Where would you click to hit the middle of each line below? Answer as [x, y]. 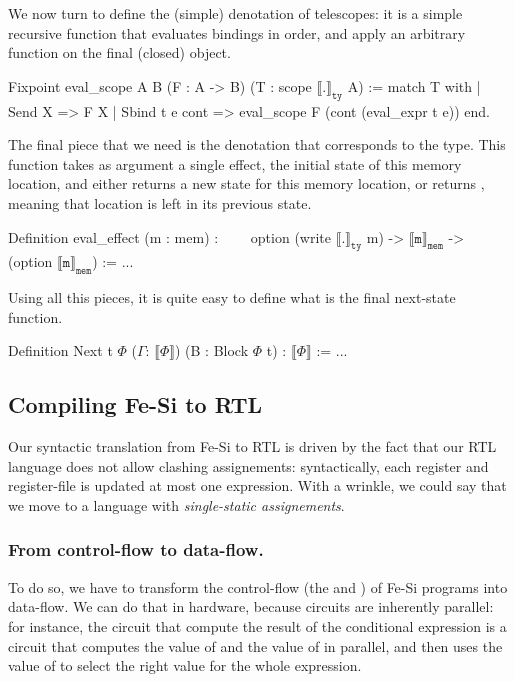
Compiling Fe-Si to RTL [135, 404]
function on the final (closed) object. [119, 52]
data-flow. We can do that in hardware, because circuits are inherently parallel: [251, 606]
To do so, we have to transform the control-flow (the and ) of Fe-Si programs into [258, 586]
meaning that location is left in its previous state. [160, 202]
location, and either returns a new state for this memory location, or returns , [246, 183]
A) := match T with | [414, 85]
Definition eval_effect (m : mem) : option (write [169, 236]
